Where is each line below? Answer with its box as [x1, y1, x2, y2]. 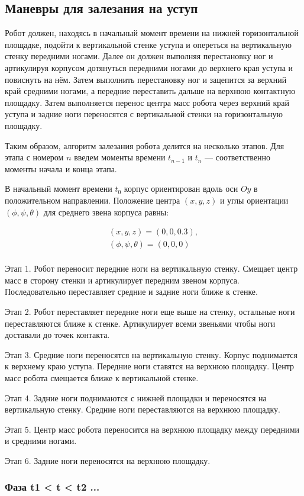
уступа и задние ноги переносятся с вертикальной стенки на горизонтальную [5, 108, 283, 120]
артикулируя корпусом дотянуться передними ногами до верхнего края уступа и [5, 61, 293, 73]
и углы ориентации [219, 194, 289, 206]
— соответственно [205, 151, 270, 163]
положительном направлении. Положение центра [5, 194, 180, 206]
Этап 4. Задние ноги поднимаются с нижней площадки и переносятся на [5, 391, 267, 404]
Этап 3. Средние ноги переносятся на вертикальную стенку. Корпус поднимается [5, 348, 298, 360]
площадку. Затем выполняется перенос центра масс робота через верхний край [5, 96, 289, 108]
